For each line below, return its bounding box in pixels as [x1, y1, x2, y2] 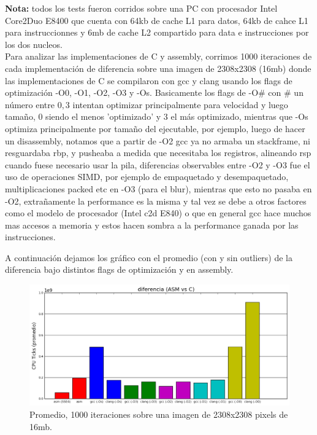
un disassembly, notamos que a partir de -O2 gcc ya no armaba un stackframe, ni [5, 134, 310, 147]
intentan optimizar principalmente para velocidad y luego [72, 98, 288, 111]
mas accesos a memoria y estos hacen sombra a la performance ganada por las [5, 218, 299, 231]
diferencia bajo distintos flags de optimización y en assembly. [5, 263, 234, 276]
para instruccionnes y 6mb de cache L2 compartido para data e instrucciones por [5, 26, 309, 39]
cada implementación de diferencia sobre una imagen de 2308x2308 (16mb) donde [5, 61, 311, 74]
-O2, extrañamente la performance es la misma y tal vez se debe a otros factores [5, 194, 307, 207]
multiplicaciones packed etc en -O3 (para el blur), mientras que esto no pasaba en [5, 182, 312, 195]
